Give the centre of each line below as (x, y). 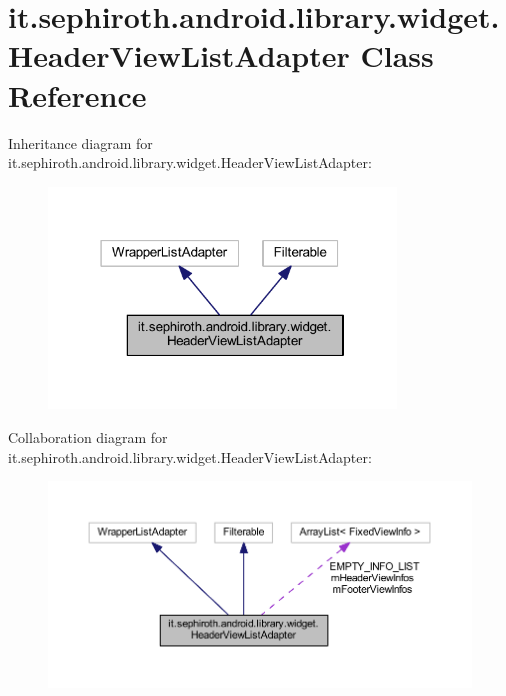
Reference (77, 94)
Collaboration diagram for (88, 436)
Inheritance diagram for (80, 142)
